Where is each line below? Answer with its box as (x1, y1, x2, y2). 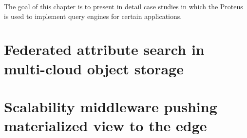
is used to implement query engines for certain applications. (4, 11, 182, 21)
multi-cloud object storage (4, 58, 184, 78)
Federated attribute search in (4, 39, 205, 59)
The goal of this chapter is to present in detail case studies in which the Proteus (4, 1, 243, 11)
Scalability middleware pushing (4, 96, 217, 116)
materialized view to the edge (4, 116, 207, 136)
